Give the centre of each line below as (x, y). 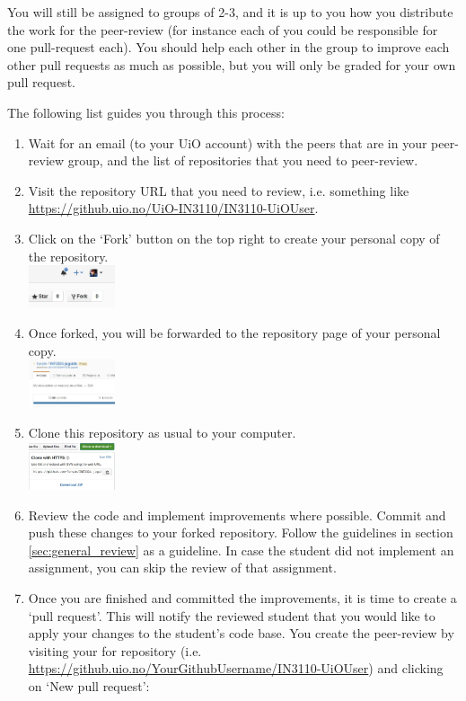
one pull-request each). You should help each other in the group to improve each (229, 47)
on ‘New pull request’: (89, 686)
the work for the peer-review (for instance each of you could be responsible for (223, 29)
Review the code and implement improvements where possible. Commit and (237, 515)
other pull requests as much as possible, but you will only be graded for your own (232, 64)
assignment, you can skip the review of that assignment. (182, 568)
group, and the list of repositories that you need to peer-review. (243, 160)
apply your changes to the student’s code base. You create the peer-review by (241, 633)
